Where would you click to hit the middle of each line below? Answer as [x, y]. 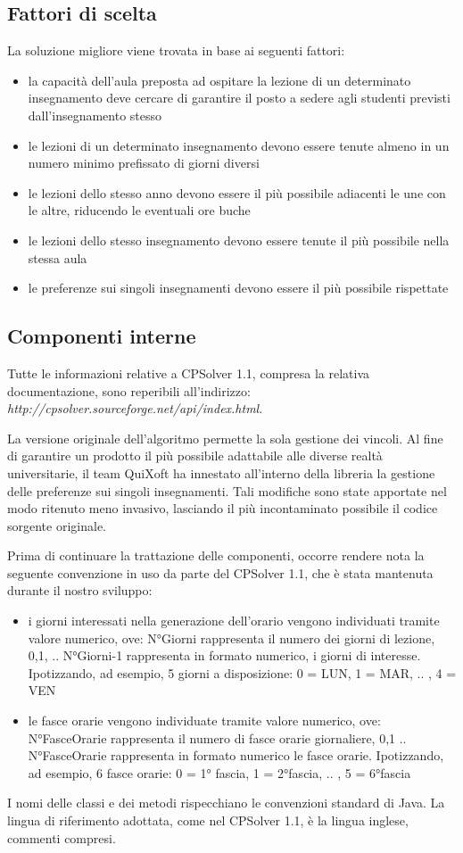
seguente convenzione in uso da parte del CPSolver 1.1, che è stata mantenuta [220, 572]
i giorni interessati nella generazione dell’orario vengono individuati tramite [234, 621]
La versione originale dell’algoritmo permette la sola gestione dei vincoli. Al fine [225, 438]
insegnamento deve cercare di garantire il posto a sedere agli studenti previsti [239, 98]
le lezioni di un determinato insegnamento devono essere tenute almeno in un [239, 145]
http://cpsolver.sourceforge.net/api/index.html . [135, 408]
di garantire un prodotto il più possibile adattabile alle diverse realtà [195, 455]
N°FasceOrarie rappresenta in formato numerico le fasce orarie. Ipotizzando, [236, 755]
